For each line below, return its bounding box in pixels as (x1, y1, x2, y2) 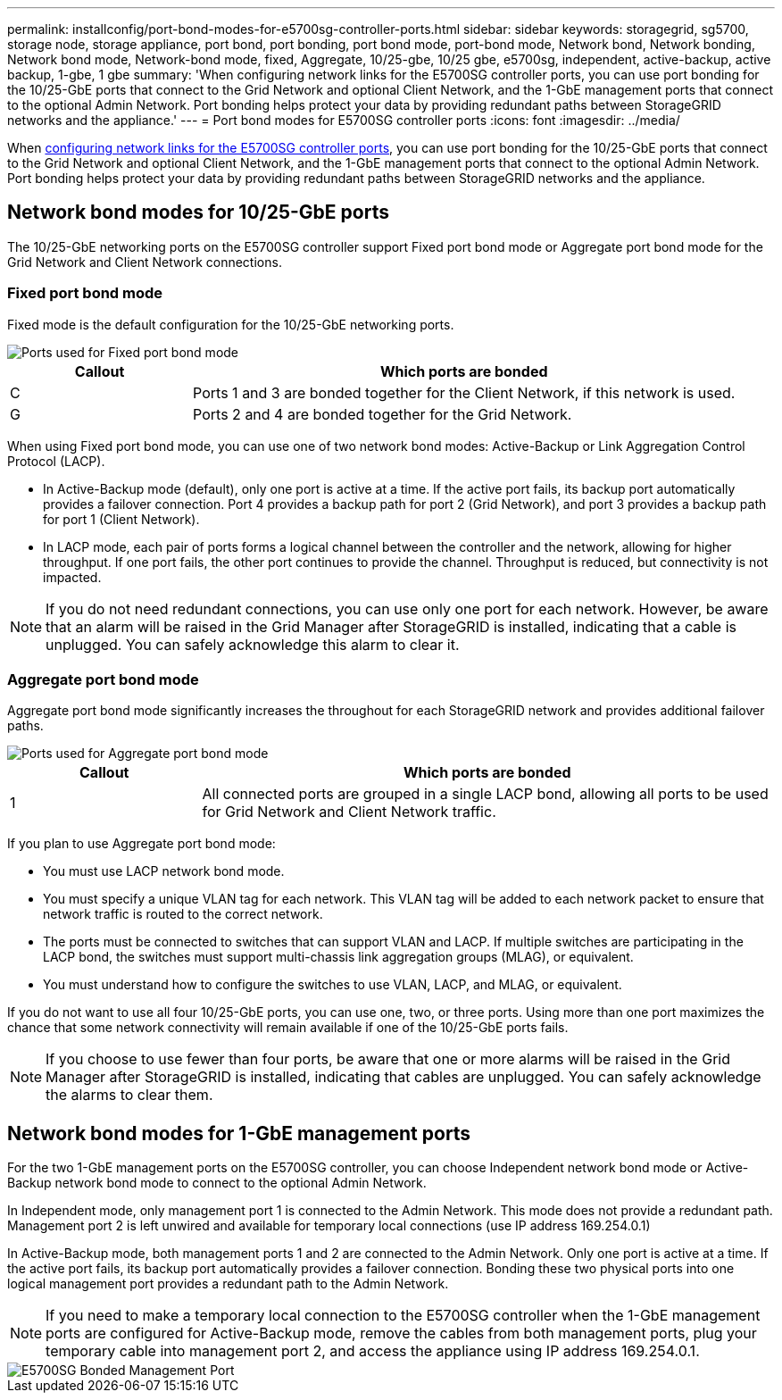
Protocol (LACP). (7, 453, 105, 469)
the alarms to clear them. (46, 1086, 213, 1104)
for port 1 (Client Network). (43, 511, 200, 527)
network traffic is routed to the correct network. (43, 906, 323, 922)
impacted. (43, 569, 102, 585)
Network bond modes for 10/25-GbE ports (7, 201, 389, 224)
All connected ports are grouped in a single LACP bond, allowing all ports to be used (202, 785, 769, 804)
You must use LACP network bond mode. (43, 863, 285, 879)
